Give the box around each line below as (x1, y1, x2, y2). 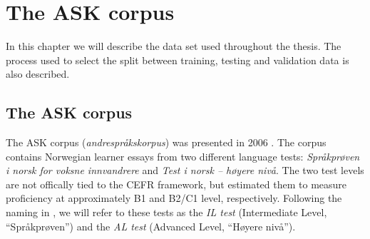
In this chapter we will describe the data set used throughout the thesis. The (6, 39, 341, 54)
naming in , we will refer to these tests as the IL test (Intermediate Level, (6, 205, 327, 220)
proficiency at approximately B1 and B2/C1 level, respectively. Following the (6, 190, 342, 205)
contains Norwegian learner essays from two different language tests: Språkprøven (6, 148, 360, 163)
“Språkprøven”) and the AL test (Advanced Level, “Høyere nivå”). (6, 218, 296, 233)
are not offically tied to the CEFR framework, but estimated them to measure (6, 176, 347, 191)
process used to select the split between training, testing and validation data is (6, 52, 349, 67)
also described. (6, 66, 70, 81)
